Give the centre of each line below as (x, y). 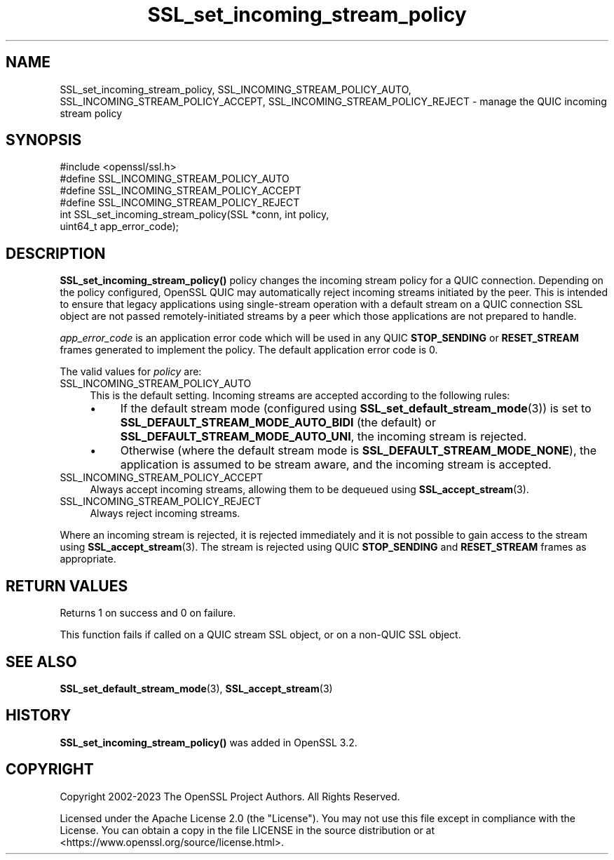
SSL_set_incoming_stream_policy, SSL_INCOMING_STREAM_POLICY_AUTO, (236, 89)
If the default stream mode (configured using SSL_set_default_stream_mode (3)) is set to (356, 409)
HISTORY (39, 715)
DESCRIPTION (56, 253)
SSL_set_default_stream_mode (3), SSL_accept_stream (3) (196, 688)
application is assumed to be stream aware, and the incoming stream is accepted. (336, 465)
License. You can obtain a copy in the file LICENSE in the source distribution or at (247, 830)
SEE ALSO (41, 661)
